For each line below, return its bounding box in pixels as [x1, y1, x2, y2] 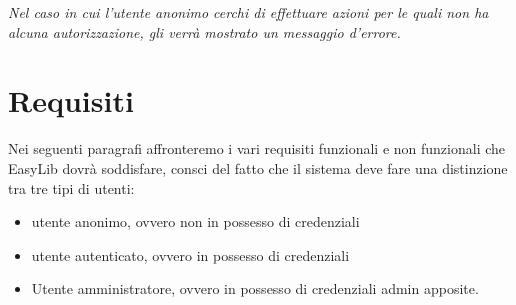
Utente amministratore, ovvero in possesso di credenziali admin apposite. [31, 278, 479, 299]
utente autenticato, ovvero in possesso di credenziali [31, 244, 350, 265]
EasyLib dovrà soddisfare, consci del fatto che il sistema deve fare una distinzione [8, 157, 508, 178]
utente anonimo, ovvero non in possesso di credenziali [31, 211, 360, 232]
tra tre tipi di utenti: [8, 177, 135, 198]
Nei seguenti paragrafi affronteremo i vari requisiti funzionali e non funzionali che [8, 138, 506, 159]
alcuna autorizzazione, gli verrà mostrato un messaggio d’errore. [8, 21, 401, 42]
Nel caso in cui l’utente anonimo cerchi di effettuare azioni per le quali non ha [8, 2, 489, 22]
